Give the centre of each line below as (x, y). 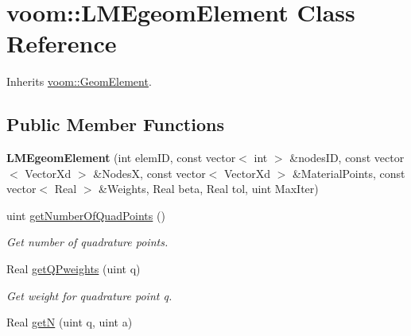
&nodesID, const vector (347, 158)
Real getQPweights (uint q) (74, 269)
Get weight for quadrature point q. (89, 295)
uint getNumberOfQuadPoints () (86, 215)
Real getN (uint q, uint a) (70, 322)
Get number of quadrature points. (87, 242)
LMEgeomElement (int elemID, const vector (121, 158)
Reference (62, 43)
